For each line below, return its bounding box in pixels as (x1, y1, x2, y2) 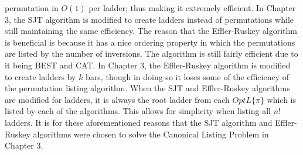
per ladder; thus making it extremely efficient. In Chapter (88, 2, 296, 13)
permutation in (5, 2, 59, 13)
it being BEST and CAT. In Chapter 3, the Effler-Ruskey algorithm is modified (5, 58, 291, 71)
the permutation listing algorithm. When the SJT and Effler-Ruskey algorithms (5, 82, 290, 94)
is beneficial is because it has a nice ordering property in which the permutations (5, 36, 295, 48)
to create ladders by (5, 70, 76, 82)
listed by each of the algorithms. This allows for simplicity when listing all (5, 105, 271, 117)
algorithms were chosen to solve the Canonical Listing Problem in (33, 128, 269, 140)
